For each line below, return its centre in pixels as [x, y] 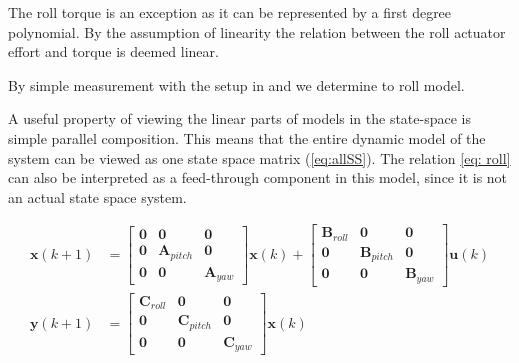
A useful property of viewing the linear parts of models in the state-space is [239, 118]
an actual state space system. [97, 196]
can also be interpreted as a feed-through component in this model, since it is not [258, 177]
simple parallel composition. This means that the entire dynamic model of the [247, 137]
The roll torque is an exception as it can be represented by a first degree [230, 12]
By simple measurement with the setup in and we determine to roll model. [236, 84]
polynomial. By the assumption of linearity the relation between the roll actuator [257, 31]
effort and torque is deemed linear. [113, 51]
